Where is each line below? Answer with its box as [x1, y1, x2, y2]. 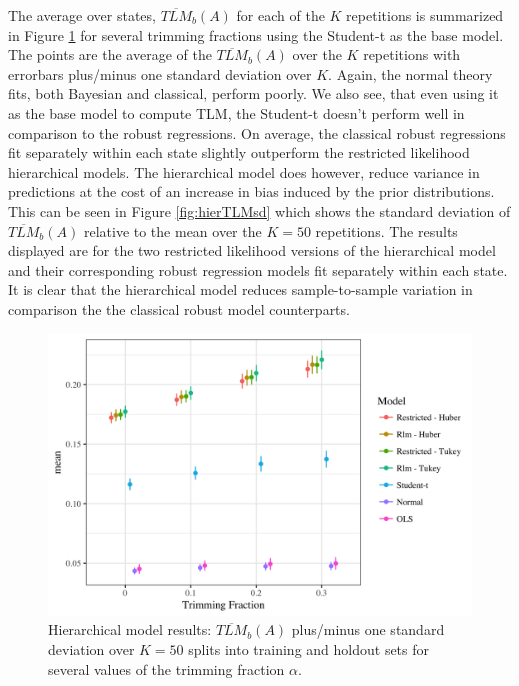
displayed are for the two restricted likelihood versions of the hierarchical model [8, 240, 496, 261]
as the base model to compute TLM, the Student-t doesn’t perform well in [8, 102, 465, 123]
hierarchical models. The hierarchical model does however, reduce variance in [8, 161, 480, 182]
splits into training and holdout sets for [188, 639, 430, 660]
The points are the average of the [8, 44, 212, 65]
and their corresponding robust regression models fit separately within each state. [8, 259, 508, 280]
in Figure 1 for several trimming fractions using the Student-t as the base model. [8, 24, 504, 45]
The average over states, [8, 5, 156, 25]
